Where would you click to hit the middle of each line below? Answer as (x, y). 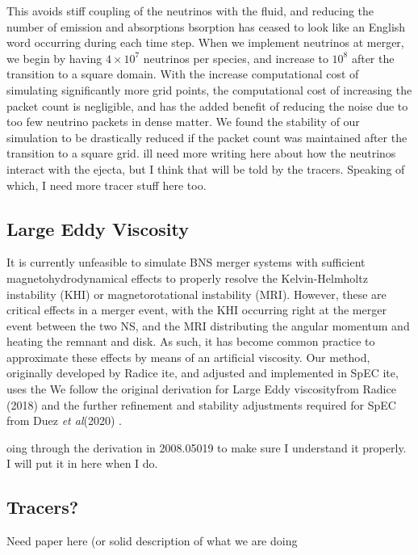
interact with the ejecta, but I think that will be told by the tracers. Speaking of (206, 168)
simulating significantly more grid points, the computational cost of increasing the (209, 89)
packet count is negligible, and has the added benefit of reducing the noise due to (207, 105)
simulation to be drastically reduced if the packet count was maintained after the (207, 137)
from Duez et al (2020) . (64, 420)
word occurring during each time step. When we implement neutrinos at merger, (205, 42)
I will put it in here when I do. (82, 463)
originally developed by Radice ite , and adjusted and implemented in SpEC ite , (203, 373)
